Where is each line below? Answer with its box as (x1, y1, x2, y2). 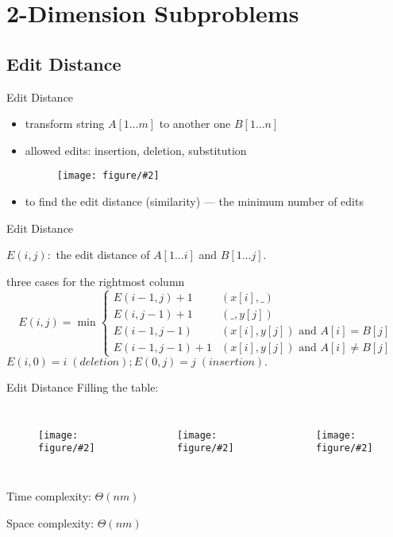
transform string (25, 115, 105, 132)
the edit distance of (56, 246, 150, 263)
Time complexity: (6, 487, 91, 504)
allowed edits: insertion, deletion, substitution (25, 141, 247, 158)
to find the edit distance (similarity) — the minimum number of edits (25, 193, 364, 210)
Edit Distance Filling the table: (6, 379, 159, 395)
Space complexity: (6, 514, 94, 531)
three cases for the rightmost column (6, 272, 185, 289)
